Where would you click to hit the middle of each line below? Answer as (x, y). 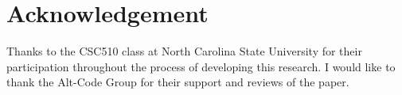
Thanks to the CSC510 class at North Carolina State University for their (184, 51)
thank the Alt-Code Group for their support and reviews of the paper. (178, 82)
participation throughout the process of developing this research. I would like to (201, 66)
